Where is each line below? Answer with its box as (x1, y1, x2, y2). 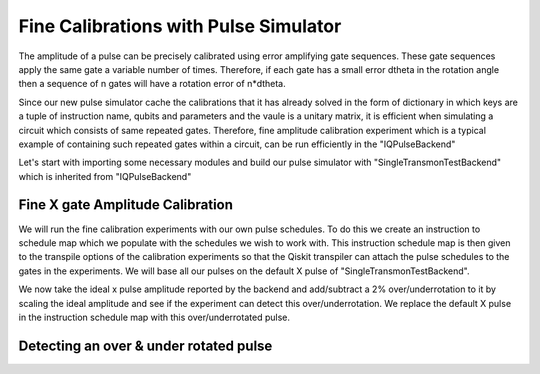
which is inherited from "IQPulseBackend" (18, 170, 192, 182)
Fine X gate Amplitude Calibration (18, 196, 234, 214)
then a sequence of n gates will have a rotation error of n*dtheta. (18, 78, 287, 90)
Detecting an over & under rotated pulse (18, 337, 273, 354)
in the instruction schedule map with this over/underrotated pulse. (18, 311, 290, 323)
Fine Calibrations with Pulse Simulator (18, 15, 342, 37)
